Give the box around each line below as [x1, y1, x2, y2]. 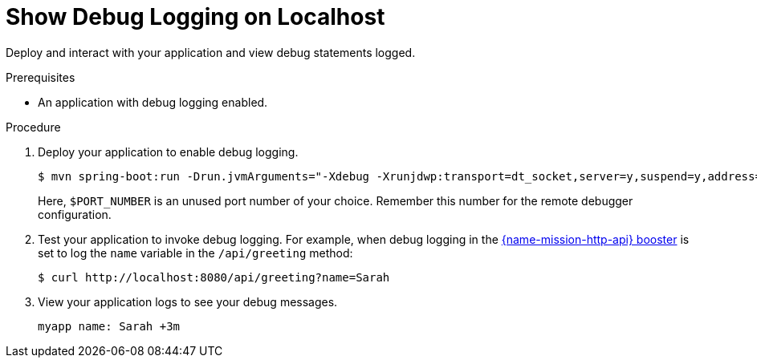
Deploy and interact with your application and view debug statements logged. [6, 45, 416, 59]
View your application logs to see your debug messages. [38, 294, 338, 309]
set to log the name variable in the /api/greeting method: [38, 245, 353, 260]
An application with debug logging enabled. [38, 95, 268, 109]
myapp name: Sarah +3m [38, 319, 181, 333]
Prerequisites [6, 70, 75, 84]
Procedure [6, 119, 61, 134]
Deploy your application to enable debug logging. [38, 144, 299, 159]
